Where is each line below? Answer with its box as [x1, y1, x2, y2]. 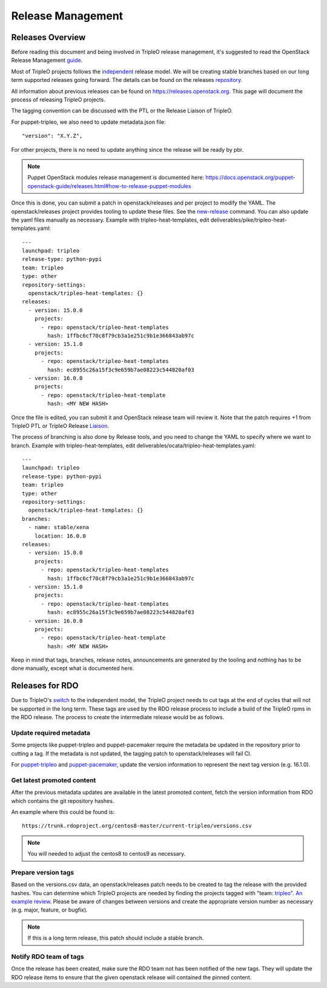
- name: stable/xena [28, 524, 90, 531]
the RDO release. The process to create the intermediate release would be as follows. [11, 714, 225, 721]
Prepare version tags [11, 868, 74, 876]
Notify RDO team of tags [11, 953, 84, 961]
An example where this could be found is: [11, 808, 115, 816]
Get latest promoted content [11, 776, 96, 784]
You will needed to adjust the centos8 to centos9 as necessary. [27, 850, 186, 858]
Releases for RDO [11, 680, 79, 691]
